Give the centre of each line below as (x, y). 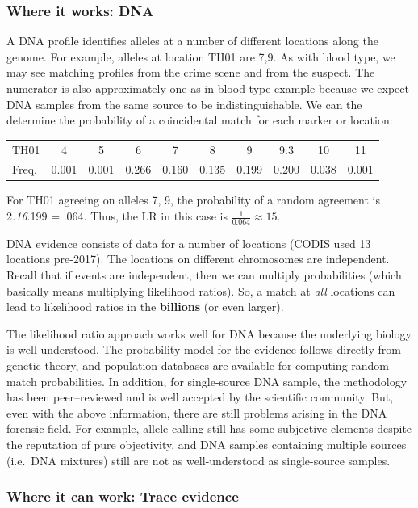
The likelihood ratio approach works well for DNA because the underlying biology (209, 333)
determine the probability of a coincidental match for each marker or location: (200, 120)
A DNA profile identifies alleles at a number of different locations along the (192, 41)
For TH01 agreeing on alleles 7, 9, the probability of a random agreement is (193, 200)
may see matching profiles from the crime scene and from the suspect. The (191, 72)
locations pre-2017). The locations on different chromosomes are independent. (198, 259)
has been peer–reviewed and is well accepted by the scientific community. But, (200, 397)
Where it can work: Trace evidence (123, 496)
